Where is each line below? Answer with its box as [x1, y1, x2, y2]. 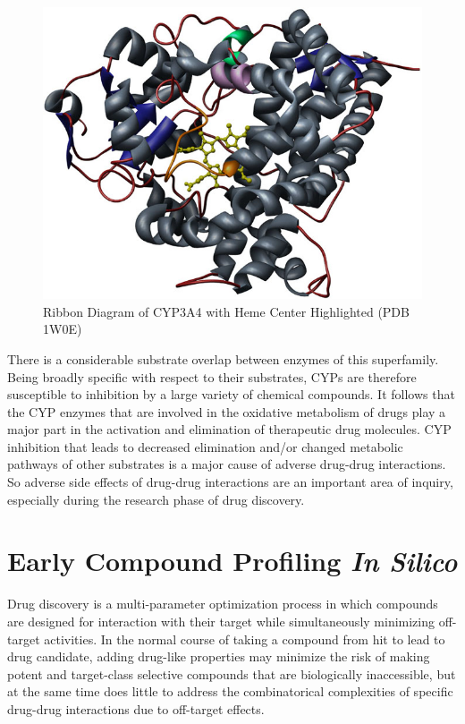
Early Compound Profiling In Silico [7, 542, 458, 580]
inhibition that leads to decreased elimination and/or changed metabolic [7, 437, 403, 456]
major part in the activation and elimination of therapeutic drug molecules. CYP [7, 420, 452, 439]
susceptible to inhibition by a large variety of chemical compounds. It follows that [7, 385, 455, 404]
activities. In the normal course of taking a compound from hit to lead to [44, 629, 445, 648]
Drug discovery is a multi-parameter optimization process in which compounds [7, 594, 438, 613]
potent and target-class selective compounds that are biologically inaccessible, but [7, 664, 456, 683]
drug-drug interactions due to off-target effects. [7, 699, 265, 718]
